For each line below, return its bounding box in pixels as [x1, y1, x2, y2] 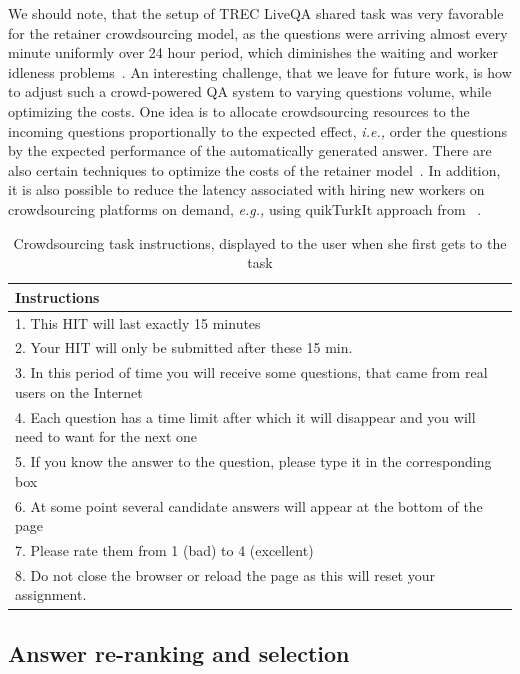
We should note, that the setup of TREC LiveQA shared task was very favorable [8, 3, 504, 23]
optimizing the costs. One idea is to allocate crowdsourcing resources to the [8, 100, 470, 121]
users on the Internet [15, 381, 143, 402]
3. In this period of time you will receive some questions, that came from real [15, 362, 488, 383]
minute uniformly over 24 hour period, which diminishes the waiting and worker [8, 42, 499, 63]
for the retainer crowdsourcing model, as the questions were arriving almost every [8, 22, 508, 43]
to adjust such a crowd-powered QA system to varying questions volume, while [8, 81, 492, 102]
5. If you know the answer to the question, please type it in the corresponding [15, 451, 492, 472]
